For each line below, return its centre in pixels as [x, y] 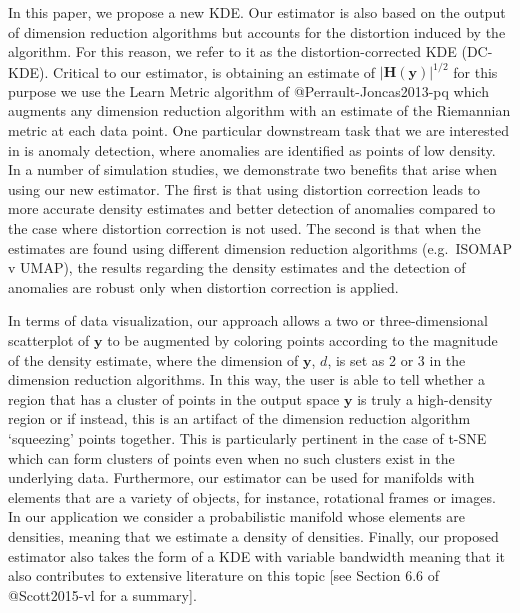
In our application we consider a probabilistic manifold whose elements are [237, 516]
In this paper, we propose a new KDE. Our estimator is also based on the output [257, 12]
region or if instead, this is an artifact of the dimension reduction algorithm [239, 418]
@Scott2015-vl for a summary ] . [102, 594]
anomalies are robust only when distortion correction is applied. [203, 286]
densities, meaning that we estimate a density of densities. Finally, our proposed [253, 535]
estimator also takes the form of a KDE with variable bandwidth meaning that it [256, 555]
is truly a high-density [425, 398]
